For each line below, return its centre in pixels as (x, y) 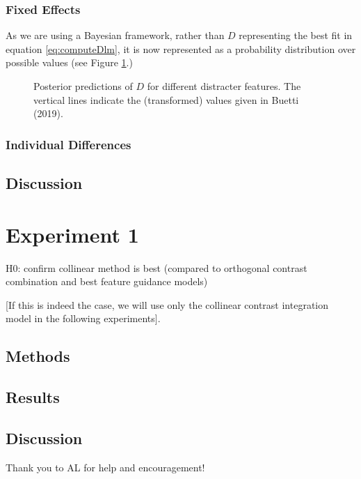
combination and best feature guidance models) (107, 281)
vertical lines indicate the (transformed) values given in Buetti (166, 99)
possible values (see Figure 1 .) (69, 62)
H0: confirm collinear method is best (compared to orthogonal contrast (157, 267)
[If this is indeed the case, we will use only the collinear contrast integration (167, 304)
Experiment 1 (72, 234)
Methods (38, 356)
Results (33, 397)
